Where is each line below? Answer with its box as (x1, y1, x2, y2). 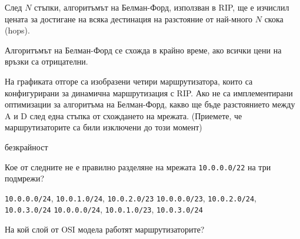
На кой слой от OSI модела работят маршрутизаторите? (5, 223, 205, 235)
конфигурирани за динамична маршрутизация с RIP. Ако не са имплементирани (5, 86, 293, 99)
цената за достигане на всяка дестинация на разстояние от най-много (5, 12, 253, 25)
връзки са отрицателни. (5, 55, 88, 68)
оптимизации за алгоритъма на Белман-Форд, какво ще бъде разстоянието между (5, 98, 295, 110)
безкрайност (5, 140, 48, 153)
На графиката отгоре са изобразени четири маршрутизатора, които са (5, 75, 253, 87)
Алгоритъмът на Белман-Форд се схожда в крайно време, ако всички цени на (5, 43, 282, 56)
